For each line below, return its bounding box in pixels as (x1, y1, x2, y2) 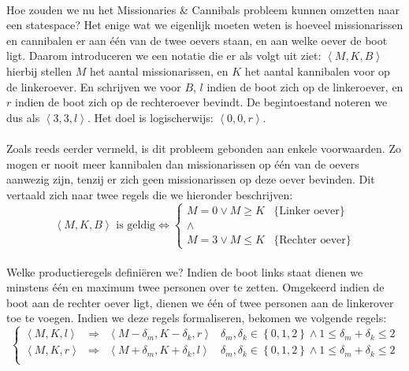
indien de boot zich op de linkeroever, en (206, 78, 403, 95)
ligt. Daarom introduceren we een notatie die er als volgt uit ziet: (6, 47, 322, 64)
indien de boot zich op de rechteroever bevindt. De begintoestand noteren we (14, 94, 388, 110)
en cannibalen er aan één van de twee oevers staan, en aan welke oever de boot (6, 32, 388, 48)
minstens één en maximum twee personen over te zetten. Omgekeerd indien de (6, 279, 385, 295)
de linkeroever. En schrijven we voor (6, 78, 181, 95)
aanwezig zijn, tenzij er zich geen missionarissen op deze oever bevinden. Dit (6, 171, 375, 187)
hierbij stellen (6, 62, 72, 79)
